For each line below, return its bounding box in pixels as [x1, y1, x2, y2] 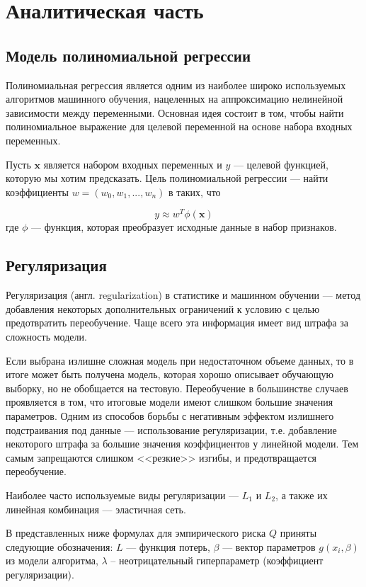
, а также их [275, 487, 328, 502]
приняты [280, 525, 317, 540]
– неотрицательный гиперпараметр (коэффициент [110, 553, 324, 568]
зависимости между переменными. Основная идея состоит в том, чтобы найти [6, 105, 344, 120]
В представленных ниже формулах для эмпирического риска [6, 525, 266, 540]
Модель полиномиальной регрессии [6, 44, 251, 66]
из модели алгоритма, [6, 553, 98, 568]
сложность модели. [6, 329, 87, 343]
